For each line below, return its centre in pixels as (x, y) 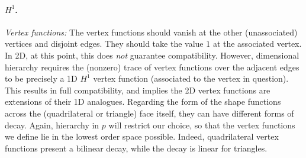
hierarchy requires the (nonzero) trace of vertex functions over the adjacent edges (152, 67)
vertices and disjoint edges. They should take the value (104, 43)
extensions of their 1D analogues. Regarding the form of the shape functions (143, 101)
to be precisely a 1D (41, 78)
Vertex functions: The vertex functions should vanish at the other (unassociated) (151, 32)
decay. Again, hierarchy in (52, 125)
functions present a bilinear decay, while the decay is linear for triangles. (136, 148)
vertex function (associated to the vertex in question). (191, 78)
